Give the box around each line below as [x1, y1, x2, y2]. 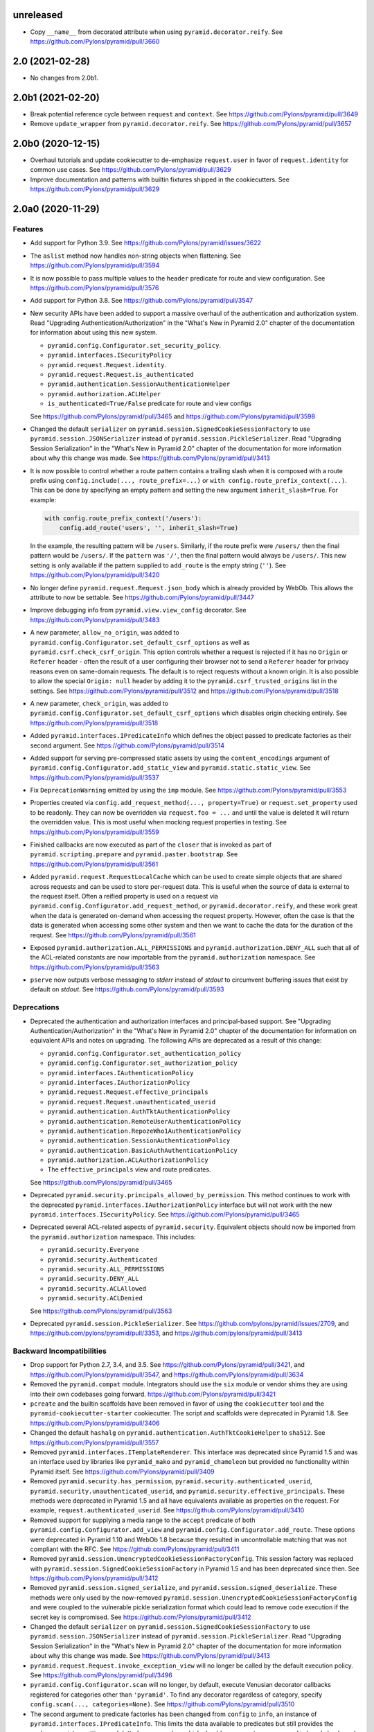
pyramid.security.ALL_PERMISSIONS [47, 1265, 165, 1273]
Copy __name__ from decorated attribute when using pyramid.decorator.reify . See [30, 28, 283, 36]
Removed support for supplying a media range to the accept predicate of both [30, 1516, 256, 1524]
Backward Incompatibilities [12, 1346, 107, 1356]
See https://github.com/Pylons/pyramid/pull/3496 [30, 1670, 172, 1679]
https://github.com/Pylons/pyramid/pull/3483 [30, 615, 160, 624]
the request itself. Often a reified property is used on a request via [30, 892, 218, 900]
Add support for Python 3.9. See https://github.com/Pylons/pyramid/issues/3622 [30, 239, 261, 247]
